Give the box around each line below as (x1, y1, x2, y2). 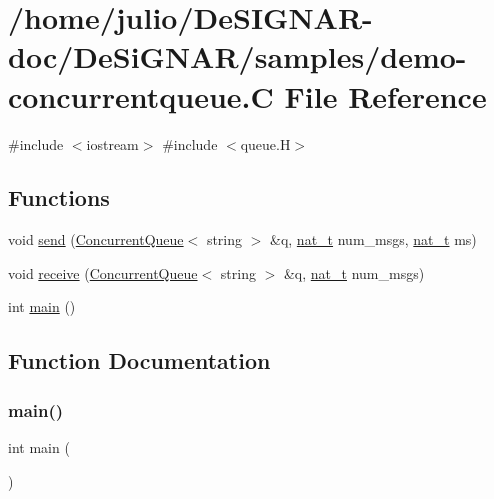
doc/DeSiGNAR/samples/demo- (8, 36, 467, 77)
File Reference (284, 75, 487, 116)
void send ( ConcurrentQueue (8, 229, 184, 250)
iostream (86, 133, 139, 154)
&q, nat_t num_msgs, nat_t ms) (270, 229, 477, 250)
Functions (8, 182, 110, 213)
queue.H (240, 133, 291, 154)
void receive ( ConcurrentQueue (8, 262, 198, 283)
